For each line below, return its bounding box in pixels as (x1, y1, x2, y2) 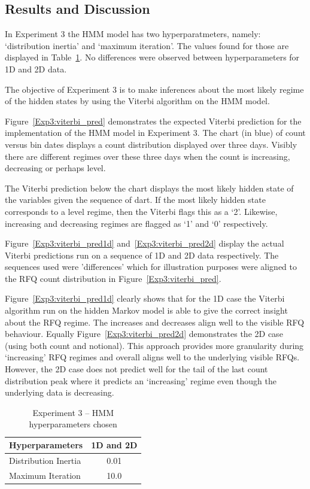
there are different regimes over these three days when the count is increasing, (5, 150, 290, 162)
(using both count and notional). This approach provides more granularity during (5, 339, 304, 351)
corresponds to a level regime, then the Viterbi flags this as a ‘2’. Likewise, (5, 205, 278, 217)
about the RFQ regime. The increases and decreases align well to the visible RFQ (5, 315, 305, 328)
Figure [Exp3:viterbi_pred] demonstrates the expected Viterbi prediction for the (5, 114, 302, 127)
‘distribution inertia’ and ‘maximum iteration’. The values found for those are (5, 39, 289, 51)
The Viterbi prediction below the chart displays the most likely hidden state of (5, 181, 294, 194)
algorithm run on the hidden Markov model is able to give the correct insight (5, 304, 288, 317)
